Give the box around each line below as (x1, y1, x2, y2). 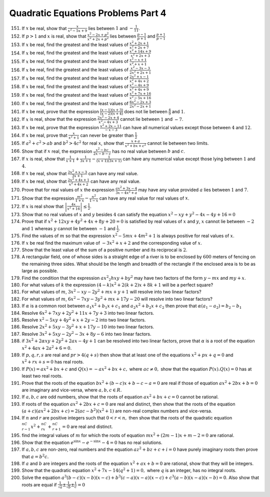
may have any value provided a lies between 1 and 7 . (138, 187, 248, 193)
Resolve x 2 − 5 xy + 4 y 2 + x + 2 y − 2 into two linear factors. (21, 316, 146, 323)
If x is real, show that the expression (21, 116, 97, 122)
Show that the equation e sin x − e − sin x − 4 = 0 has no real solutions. (21, 439, 162, 445)
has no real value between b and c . (112, 148, 185, 154)
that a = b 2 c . (21, 453, 49, 459)
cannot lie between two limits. (147, 140, 209, 146)
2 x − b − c (93, 151, 111, 156)
